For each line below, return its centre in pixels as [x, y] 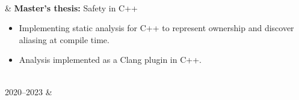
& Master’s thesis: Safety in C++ [72, 7]
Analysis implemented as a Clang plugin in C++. [110, 60]
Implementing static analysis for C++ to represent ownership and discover [156, 28]
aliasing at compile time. [64, 39]
